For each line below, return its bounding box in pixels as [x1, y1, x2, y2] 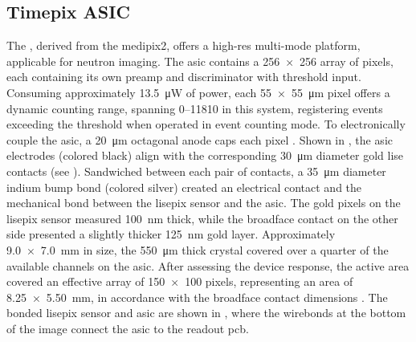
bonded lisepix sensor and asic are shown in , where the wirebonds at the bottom [6, 304, 406, 321]
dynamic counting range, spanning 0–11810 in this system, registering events [6, 100, 383, 116]
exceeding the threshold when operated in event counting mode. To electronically [6, 116, 406, 132]
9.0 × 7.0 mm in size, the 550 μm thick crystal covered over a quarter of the [6, 241, 389, 258]
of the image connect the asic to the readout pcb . [6, 320, 249, 336]
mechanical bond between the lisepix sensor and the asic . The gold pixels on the [6, 194, 401, 211]
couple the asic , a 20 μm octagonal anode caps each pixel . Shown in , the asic [6, 131, 393, 148]
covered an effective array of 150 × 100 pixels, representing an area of [6, 273, 353, 290]
